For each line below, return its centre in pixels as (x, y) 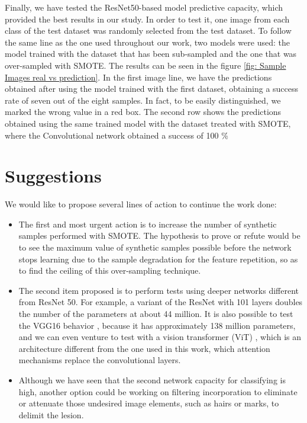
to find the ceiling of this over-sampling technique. (110, 270)
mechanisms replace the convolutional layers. (100, 360)
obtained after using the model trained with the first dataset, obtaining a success (152, 89)
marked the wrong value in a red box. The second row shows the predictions (143, 112)
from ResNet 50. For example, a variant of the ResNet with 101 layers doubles (161, 302)
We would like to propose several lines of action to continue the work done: (141, 204)
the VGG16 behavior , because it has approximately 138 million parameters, (157, 325)
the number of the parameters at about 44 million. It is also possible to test (156, 313)
